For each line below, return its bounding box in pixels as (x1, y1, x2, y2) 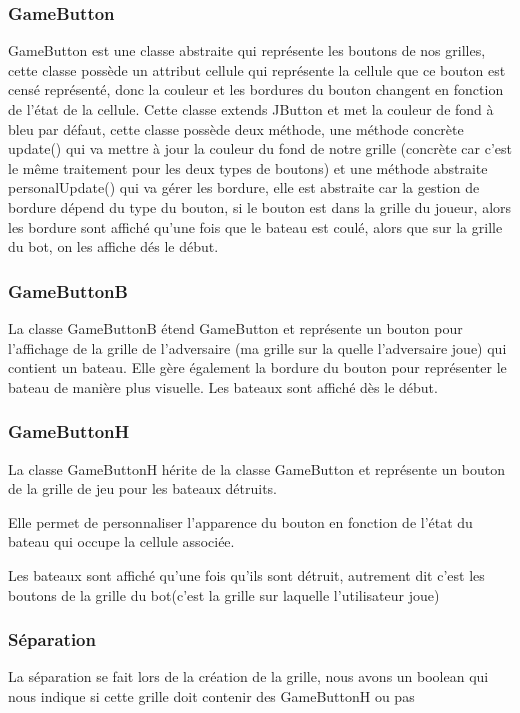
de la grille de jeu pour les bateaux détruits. (8, 478, 278, 499)
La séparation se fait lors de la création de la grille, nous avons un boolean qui (8, 666, 489, 687)
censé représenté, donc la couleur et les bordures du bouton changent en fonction (8, 79, 504, 100)
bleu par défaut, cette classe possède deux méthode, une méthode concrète (8, 118, 464, 139)
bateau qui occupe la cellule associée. (8, 531, 235, 552)
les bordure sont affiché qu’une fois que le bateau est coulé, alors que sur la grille (8, 216, 503, 237)
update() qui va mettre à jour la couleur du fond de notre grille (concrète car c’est (8, 138, 512, 159)
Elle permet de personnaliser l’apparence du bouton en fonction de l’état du (8, 511, 473, 532)
